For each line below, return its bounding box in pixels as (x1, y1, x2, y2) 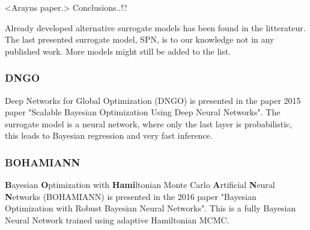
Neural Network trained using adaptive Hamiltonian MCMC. (5, 213, 229, 226)
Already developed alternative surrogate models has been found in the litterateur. (5, 21, 306, 34)
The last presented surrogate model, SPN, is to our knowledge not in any (5, 33, 275, 46)
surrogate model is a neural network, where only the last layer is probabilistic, (5, 117, 293, 130)
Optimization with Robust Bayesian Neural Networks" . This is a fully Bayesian (5, 202, 296, 214)
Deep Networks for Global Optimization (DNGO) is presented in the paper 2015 (5, 94, 301, 106)
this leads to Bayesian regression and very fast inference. (5, 129, 213, 142)
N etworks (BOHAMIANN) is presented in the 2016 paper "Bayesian (5, 190, 257, 202)
